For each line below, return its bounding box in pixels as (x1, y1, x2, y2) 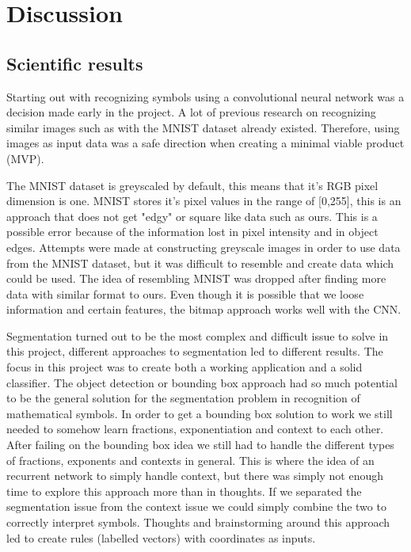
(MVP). (6, 150, 44, 166)
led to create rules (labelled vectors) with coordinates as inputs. (6, 529, 316, 546)
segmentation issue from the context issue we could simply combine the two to (6, 498, 386, 515)
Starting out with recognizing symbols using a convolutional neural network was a (6, 88, 405, 105)
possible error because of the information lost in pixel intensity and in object (6, 223, 379, 240)
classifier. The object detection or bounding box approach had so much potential (6, 374, 398, 390)
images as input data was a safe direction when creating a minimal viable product (6, 135, 405, 151)
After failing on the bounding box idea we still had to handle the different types (6, 436, 394, 453)
